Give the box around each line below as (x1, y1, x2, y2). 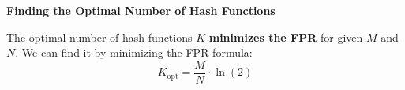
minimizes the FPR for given (208, 28, 363, 45)
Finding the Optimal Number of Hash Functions (6, 2, 276, 18)
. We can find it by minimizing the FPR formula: (15, 44, 253, 61)
